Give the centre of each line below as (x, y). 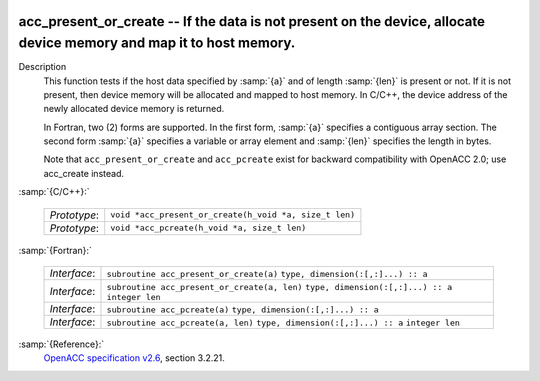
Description (42, 67)
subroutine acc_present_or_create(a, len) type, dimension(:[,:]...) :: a (279, 287)
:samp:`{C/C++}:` (54, 192)
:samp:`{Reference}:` (61, 344)
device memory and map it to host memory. (157, 43)
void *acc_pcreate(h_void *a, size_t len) (208, 228)
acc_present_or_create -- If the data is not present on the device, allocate (251, 21)
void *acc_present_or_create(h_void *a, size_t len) (233, 215)
